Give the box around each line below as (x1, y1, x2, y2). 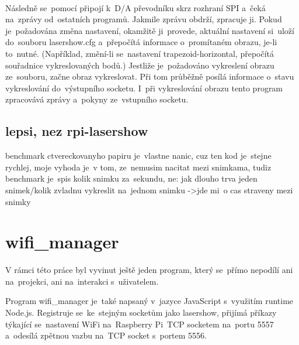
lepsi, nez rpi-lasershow (5, 122, 148, 140)
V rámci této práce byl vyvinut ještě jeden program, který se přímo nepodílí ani (5, 264, 293, 276)
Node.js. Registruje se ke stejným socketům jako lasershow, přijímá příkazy (5, 306, 277, 319)
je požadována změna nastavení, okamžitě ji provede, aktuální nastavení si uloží (5, 24, 294, 36)
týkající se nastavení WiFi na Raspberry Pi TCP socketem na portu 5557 (5, 317, 274, 330)
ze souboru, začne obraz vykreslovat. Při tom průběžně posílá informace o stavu (5, 70, 294, 83)
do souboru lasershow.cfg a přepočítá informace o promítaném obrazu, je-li (5, 36, 277, 48)
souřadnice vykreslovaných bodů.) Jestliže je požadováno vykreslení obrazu (5, 59, 274, 71)
